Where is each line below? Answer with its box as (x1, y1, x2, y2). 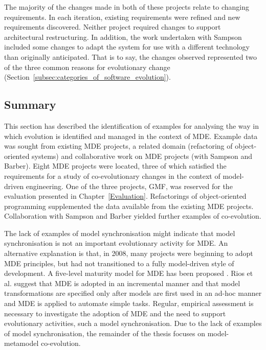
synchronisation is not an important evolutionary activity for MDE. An (4, 238, 228, 248)
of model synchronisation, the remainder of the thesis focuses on (4, 328, 205, 338)
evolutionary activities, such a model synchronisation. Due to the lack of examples (4, 318, 262, 329)
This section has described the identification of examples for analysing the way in (4, 120, 259, 131)
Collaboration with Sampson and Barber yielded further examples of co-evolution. (4, 211, 261, 221)
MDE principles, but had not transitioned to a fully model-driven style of (4, 258, 234, 268)
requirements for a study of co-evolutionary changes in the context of (4, 170, 220, 181)
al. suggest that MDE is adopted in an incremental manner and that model (4, 277, 240, 288)
